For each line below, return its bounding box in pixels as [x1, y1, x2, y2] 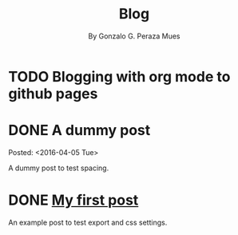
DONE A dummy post [8, 121, 151, 140]
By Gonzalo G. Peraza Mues [88, 31, 180, 41]
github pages [8, 85, 98, 102]
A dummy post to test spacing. [8, 163, 109, 173]
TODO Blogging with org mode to [8, 67, 231, 86]
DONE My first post [8, 191, 139, 209]
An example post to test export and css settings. [8, 217, 168, 227]
